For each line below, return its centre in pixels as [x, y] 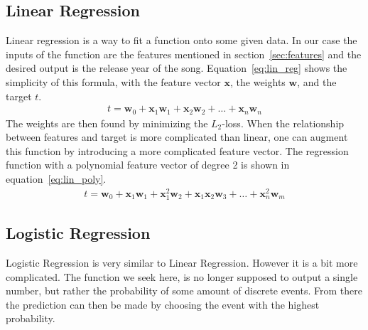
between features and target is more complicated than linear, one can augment [177, 137]
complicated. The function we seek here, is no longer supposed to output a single [182, 276]
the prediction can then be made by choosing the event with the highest [163, 304]
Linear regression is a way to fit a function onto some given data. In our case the [182, 40]
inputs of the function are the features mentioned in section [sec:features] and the [184, 54]
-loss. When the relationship [283, 123]
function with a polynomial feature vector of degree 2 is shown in [148, 165]
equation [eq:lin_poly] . [56, 179]
